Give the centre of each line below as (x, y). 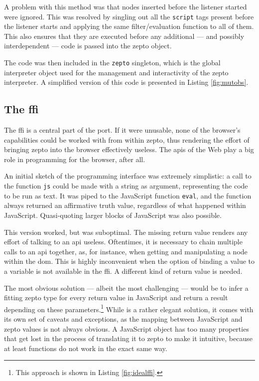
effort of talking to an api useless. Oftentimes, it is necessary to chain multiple (123, 242)
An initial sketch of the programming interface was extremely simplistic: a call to (128, 176)
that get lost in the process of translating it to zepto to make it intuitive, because (128, 338)
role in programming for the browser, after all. (75, 159)
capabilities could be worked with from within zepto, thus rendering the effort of (127, 139)
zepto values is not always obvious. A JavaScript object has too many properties (127, 328)
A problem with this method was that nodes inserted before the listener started (126, 6)
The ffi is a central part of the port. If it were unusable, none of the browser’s (122, 130)
